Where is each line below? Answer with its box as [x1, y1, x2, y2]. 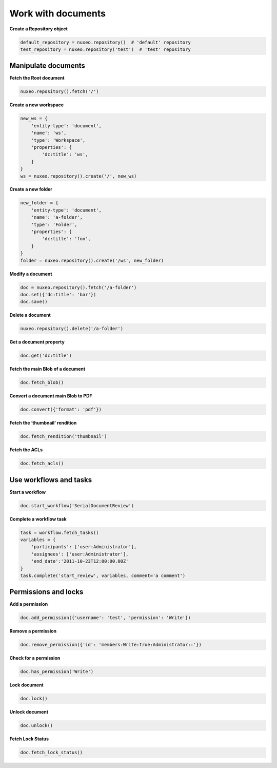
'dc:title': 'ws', [42, 151, 88, 158]
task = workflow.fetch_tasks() [20, 529, 100, 535]
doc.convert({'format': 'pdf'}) [20, 407, 102, 413]
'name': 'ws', [31, 130, 67, 136]
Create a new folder [9, 186, 53, 193]
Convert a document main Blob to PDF [9, 393, 92, 399]
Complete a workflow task [9, 516, 67, 522]
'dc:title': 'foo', [42, 236, 91, 242]
